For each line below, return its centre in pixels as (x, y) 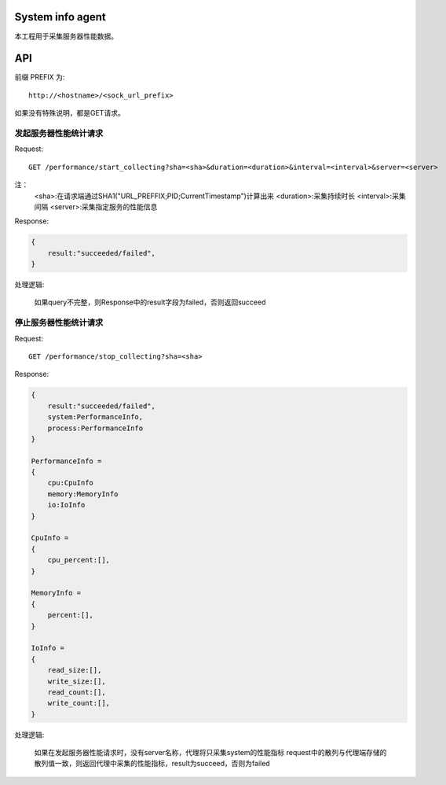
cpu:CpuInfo (71, 483)
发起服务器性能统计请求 (59, 133)
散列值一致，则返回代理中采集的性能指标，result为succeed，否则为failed (152, 764)
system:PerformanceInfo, (95, 417)
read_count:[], (77, 692)
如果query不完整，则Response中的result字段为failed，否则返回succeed (150, 302)
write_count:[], (79, 703)
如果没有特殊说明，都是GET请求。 (69, 113)
